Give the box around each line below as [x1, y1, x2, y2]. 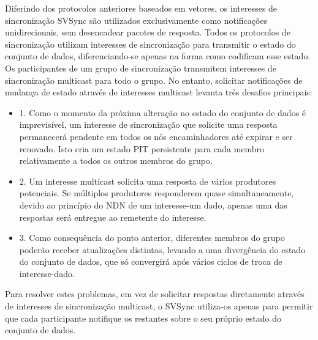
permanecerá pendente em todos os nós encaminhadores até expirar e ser [19, 130, 293, 142]
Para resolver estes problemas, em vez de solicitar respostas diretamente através [5, 287, 305, 300]
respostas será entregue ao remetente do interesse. [19, 210, 206, 223]
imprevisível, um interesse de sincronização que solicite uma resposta [19, 118, 278, 131]
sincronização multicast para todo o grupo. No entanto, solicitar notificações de [5, 73, 303, 86]
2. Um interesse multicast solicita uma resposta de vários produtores [19, 174, 276, 187]
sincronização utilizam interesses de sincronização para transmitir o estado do [5, 37, 296, 50]
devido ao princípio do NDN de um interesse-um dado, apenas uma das [19, 198, 287, 211]
